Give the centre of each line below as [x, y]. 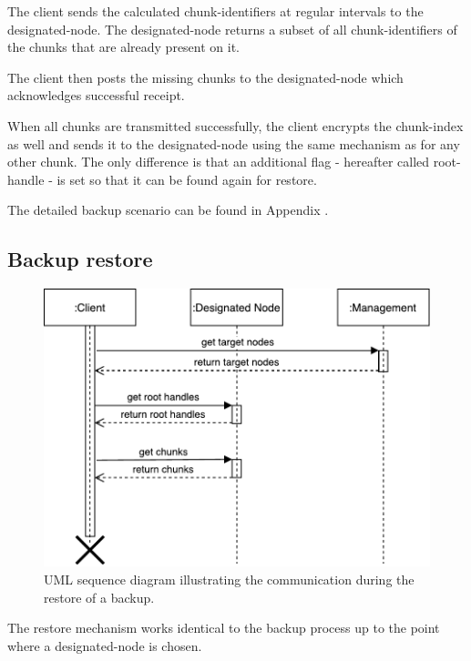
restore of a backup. [99, 597]
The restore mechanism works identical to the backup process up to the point [224, 628]
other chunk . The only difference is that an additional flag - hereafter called [219, 162]
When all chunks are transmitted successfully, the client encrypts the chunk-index [235, 125]
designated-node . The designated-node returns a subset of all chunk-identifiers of [232, 29]
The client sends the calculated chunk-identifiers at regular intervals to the [215, 11]
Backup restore [80, 259]
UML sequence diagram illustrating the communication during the [229, 579]
